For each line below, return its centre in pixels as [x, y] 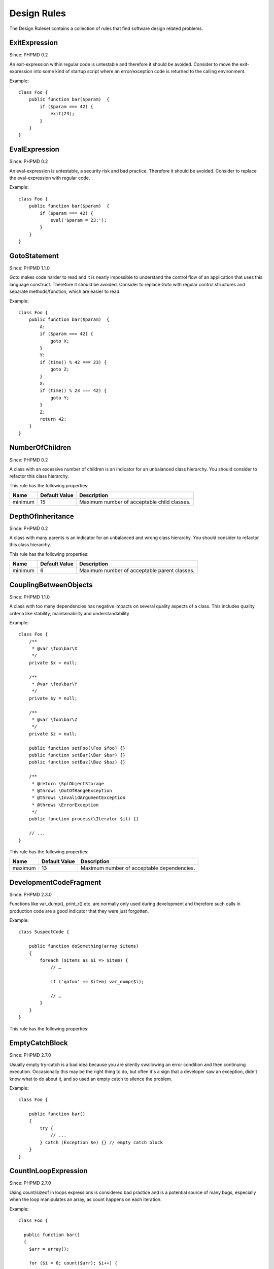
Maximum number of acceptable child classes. [135, 502]
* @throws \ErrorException [65, 805]
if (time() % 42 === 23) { [73, 362]
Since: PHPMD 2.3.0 [30, 894]
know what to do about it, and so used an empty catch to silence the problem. [91, 1079]
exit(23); [63, 114]
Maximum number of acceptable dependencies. [138, 868]
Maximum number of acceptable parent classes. [137, 571]
